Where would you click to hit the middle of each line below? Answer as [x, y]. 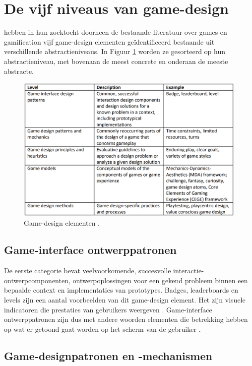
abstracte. [19, 71]
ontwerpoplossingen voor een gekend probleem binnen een [160, 280]
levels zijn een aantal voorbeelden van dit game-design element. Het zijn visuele [125, 299]
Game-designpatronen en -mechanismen [108, 355]
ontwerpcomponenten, [37, 280]
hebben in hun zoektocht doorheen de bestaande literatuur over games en [116, 32]
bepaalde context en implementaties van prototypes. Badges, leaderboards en [121, 290]
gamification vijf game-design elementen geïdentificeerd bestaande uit [109, 41]
